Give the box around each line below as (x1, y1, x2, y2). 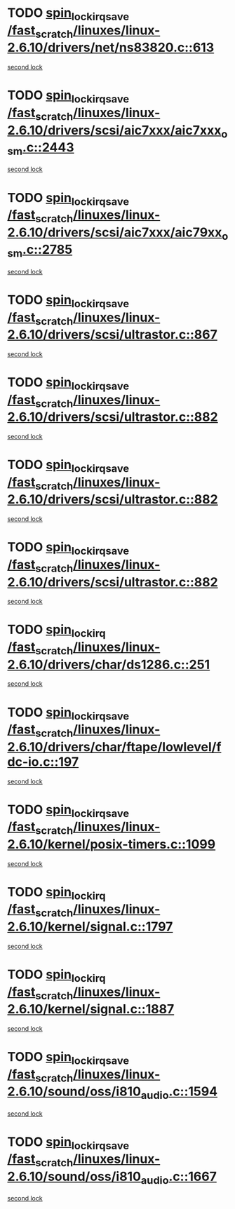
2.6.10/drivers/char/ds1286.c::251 (7, 656, 210, 673)
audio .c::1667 (140, 1168, 217, 1187)
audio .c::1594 (140, 1083, 218, 1102)
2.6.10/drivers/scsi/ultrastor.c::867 (7, 327, 217, 343)
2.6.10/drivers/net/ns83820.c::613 (7, 40, 215, 55)
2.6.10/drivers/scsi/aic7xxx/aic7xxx (7, 122, 222, 138)
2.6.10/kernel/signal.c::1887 (7, 1001, 175, 1018)
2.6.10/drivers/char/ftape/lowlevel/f (7, 738, 222, 755)
